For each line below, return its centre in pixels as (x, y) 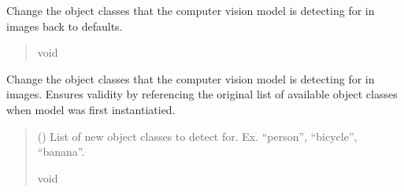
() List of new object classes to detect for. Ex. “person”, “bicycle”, (197, 136)
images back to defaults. (65, 26)
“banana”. (61, 151)
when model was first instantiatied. (91, 109)
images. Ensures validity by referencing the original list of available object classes (202, 94)
